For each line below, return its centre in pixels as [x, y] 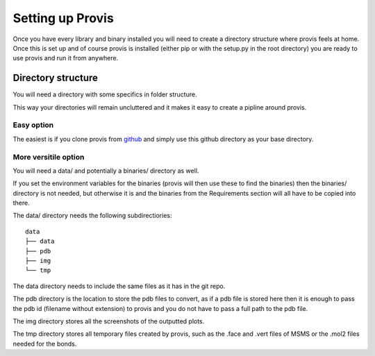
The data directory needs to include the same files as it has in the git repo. [119, 286]
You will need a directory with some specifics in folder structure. [105, 94]
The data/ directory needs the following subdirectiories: [92, 216]
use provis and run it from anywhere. [66, 58]
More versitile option [49, 157]
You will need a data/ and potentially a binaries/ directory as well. [106, 171]
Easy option [33, 125]
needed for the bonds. [45, 344]
